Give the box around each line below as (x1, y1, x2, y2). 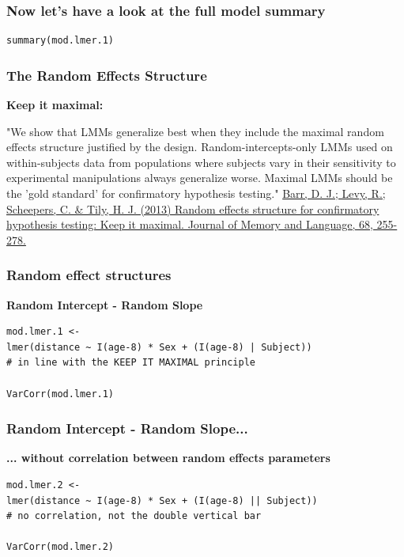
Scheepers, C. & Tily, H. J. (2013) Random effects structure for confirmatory (6, 200, 379, 217)
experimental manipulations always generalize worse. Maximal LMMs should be (6, 169, 393, 186)
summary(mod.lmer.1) (6, 35, 115, 47)
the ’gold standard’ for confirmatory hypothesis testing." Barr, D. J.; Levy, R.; (6, 185, 386, 201)
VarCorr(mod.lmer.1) (6, 388, 115, 400)
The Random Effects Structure (6, 65, 207, 85)
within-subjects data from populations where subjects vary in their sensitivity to (6, 153, 396, 170)
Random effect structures (6, 265, 172, 285)
